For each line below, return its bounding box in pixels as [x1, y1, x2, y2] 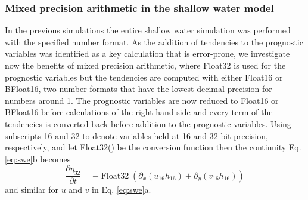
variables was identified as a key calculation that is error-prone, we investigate [5, 47, 290, 60]
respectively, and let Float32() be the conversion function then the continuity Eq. [5, 141, 301, 153]
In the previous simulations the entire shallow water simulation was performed [5, 24, 291, 36]
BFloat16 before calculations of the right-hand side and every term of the [5, 106, 273, 118]
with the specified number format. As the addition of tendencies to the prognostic [5, 35, 303, 48]
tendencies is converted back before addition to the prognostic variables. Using [5, 117, 291, 130]
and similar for [5, 183, 59, 196]
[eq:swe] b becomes [5, 152, 71, 165]
